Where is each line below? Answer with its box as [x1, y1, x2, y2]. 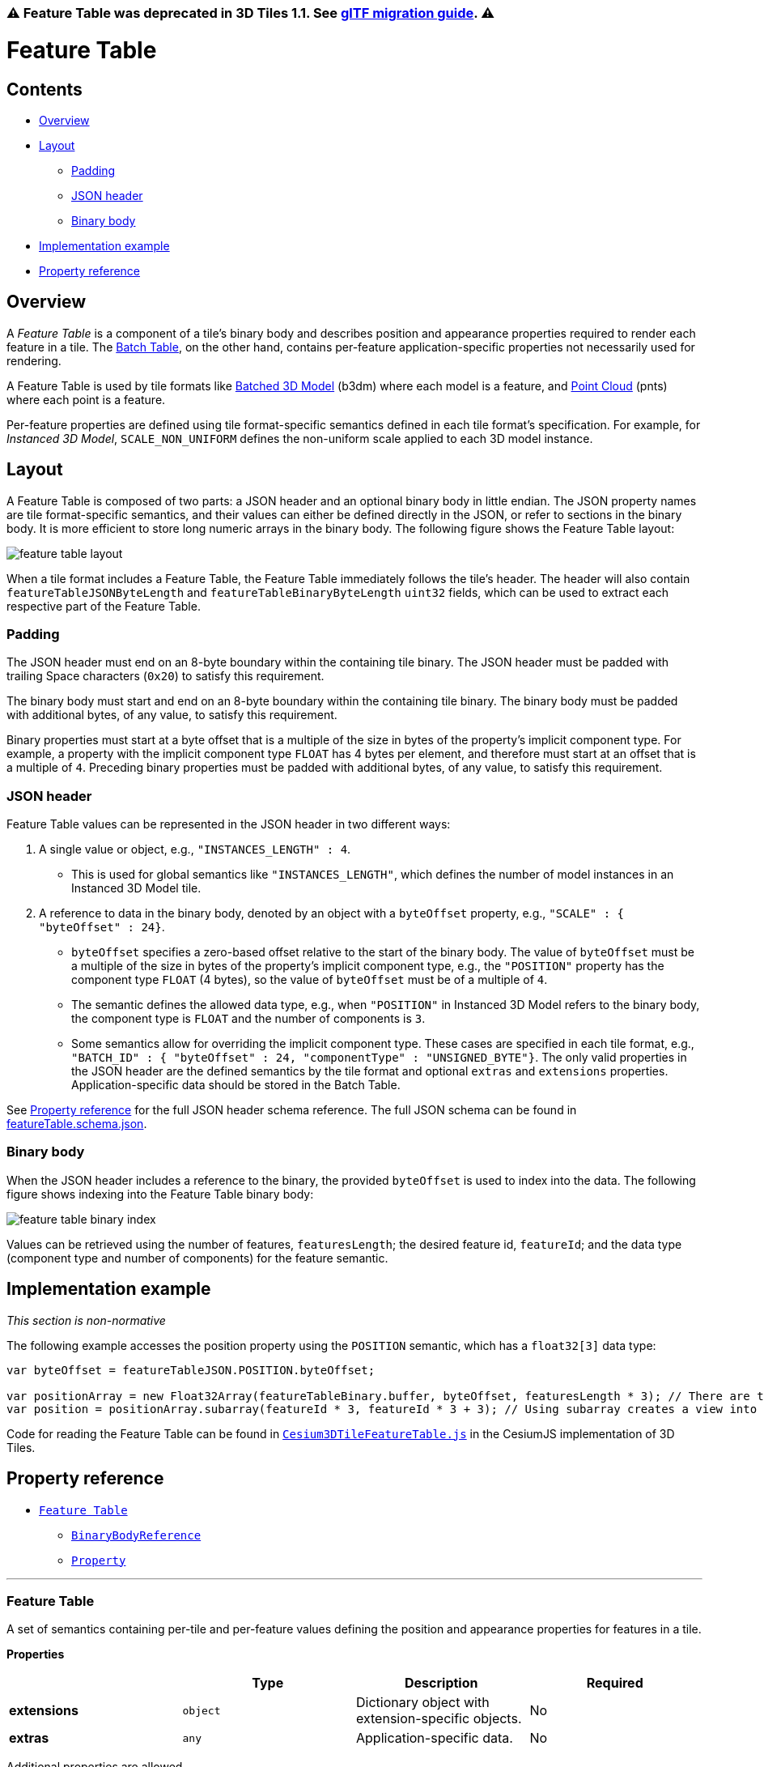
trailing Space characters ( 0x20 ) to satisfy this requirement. [6, 669, 325, 683]
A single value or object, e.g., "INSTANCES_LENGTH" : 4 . [39, 842, 351, 857]
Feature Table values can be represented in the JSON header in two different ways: [6, 817, 451, 832]
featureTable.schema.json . [6, 1117, 147, 1131]
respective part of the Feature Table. [6, 598, 201, 613]
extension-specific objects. [356, 1710, 522, 1727]
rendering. [6, 353, 62, 368]
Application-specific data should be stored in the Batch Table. [71, 1078, 401, 1092]
